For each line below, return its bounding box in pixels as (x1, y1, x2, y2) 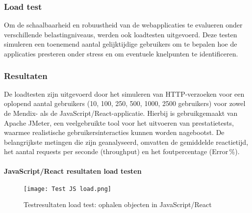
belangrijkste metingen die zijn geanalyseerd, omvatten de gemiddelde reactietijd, (4, 136, 249, 147)
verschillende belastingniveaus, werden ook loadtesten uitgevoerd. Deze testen (4, 29, 237, 39)
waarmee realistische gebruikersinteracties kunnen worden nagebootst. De (4, 127, 225, 137)
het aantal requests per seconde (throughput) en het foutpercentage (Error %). (4, 146, 240, 157)
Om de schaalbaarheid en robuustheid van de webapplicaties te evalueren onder (4, 20, 243, 30)
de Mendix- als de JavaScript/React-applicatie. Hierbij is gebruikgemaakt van (4, 108, 238, 118)
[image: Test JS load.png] (24, 185, 111, 192)
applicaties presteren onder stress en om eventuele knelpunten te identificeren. (4, 49, 238, 58)
